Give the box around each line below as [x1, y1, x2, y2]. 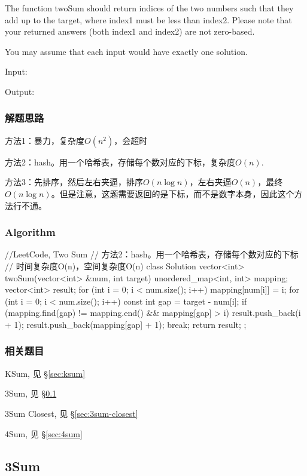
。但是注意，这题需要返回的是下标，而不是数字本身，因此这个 [51, 187, 294, 199]
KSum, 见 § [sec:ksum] [5, 367, 86, 379]
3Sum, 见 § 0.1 [5, 387, 57, 400]
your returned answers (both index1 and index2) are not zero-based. [5, 25, 255, 38]
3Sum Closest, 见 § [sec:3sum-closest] [5, 407, 138, 419]
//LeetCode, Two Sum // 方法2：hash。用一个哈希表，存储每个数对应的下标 [5, 248, 299, 260]
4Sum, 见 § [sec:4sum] [5, 427, 83, 440]
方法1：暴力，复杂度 [5, 134, 84, 146]
